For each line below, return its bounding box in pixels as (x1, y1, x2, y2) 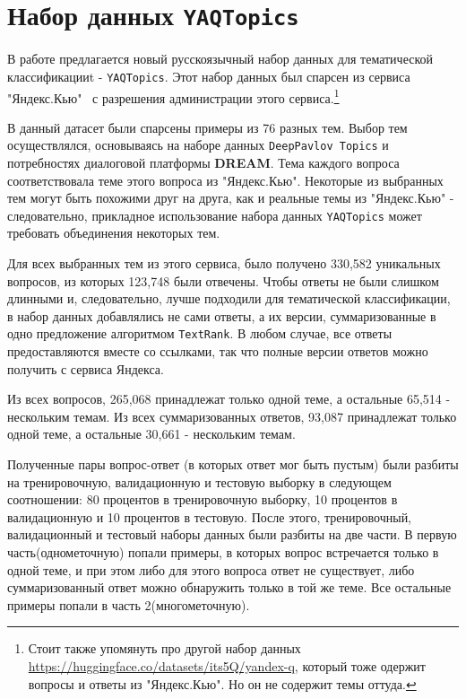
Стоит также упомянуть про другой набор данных (28, 639, 301, 658)
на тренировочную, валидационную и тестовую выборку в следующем (7, 472, 392, 491)
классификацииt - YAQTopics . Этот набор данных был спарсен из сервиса (7, 66, 410, 85)
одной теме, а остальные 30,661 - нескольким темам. (7, 424, 296, 443)
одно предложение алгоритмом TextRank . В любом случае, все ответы (7, 324, 393, 343)
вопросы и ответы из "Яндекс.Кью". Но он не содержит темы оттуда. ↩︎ (28, 674, 417, 693)
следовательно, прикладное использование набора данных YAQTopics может (7, 205, 422, 224)
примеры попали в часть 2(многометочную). (7, 595, 250, 614)
